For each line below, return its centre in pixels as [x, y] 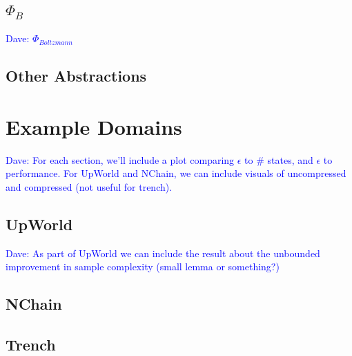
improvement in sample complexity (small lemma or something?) [143, 266]
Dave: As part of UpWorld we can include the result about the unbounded [163, 253]
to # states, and [279, 159]
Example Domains [94, 126]
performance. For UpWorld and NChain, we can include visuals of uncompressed [176, 173]
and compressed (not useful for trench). [89, 186]
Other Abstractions [76, 76]
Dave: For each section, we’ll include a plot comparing [120, 159]
